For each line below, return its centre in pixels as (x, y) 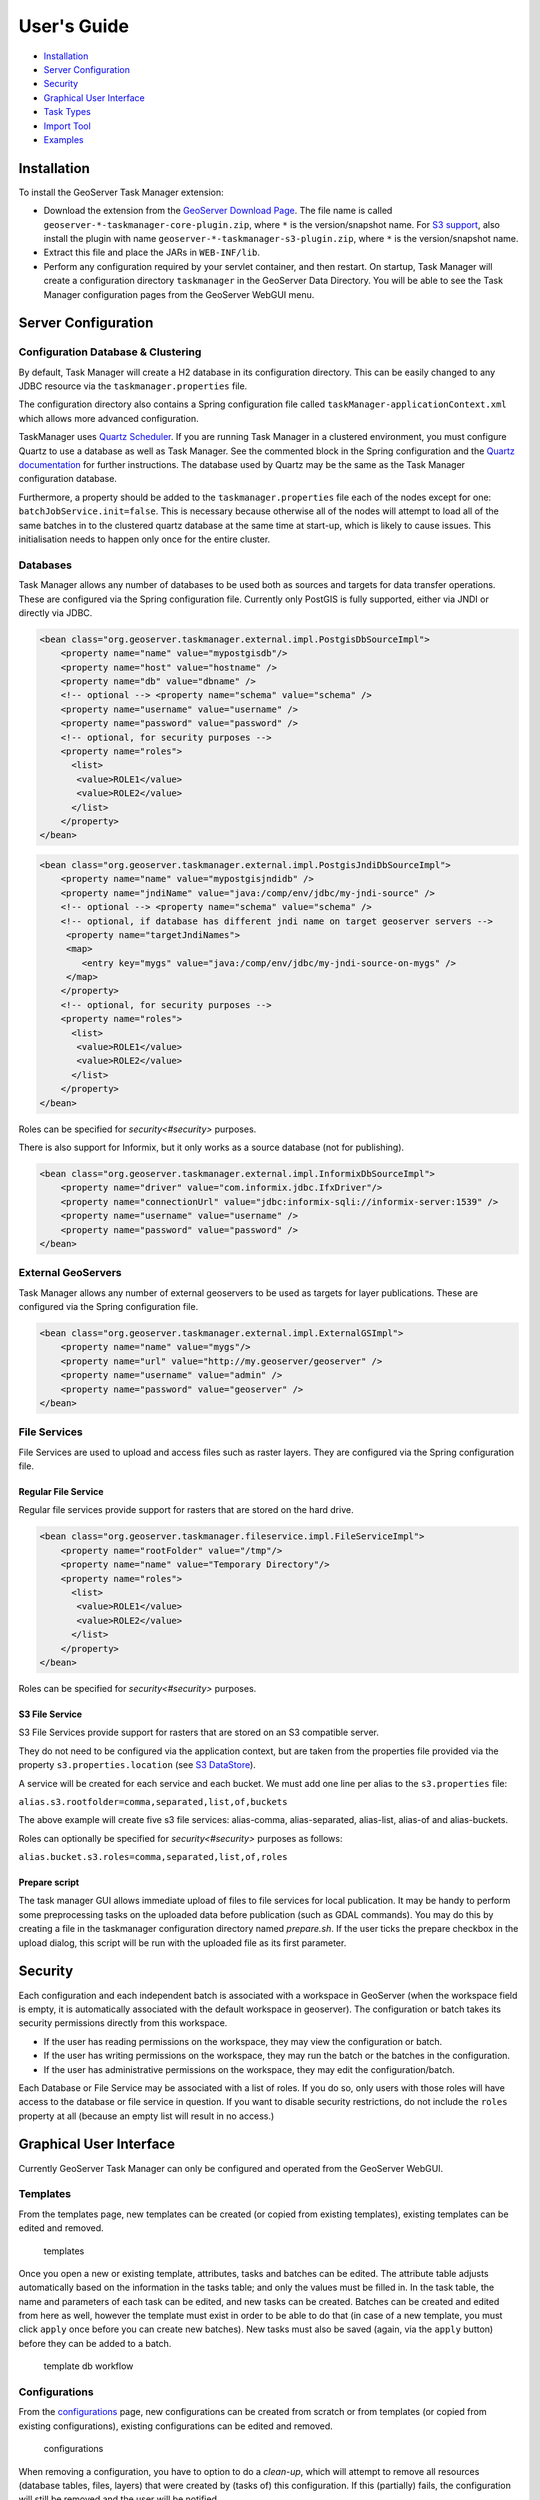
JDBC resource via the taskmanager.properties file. (133, 386)
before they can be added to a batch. (95, 2343)
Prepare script (49, 1882)
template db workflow (88, 2366)
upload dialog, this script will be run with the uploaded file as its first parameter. (182, 1942)
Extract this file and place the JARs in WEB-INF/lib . (151, 252)
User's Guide (74, 26)
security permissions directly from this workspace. (123, 2023)
